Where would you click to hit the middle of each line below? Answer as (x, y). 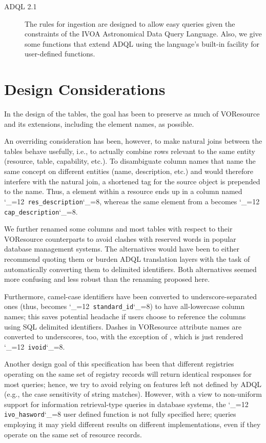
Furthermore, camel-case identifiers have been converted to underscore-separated (131, 296)
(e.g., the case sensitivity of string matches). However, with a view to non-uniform (133, 394)
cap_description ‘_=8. (41, 211)
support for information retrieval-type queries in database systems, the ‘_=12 (126, 404)
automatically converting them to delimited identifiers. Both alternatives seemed (130, 269)
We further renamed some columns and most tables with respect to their (118, 229)
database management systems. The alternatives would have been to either (122, 249)
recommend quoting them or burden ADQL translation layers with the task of (127, 258)
